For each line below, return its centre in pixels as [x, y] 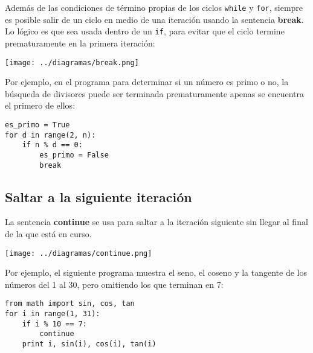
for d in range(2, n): [50, 135]
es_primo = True [37, 125]
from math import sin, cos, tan [70, 304]
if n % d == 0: [52, 145]
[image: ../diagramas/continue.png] [79, 253]
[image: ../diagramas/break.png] [72, 62]
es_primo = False [74, 155]
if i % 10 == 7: [55, 324]
